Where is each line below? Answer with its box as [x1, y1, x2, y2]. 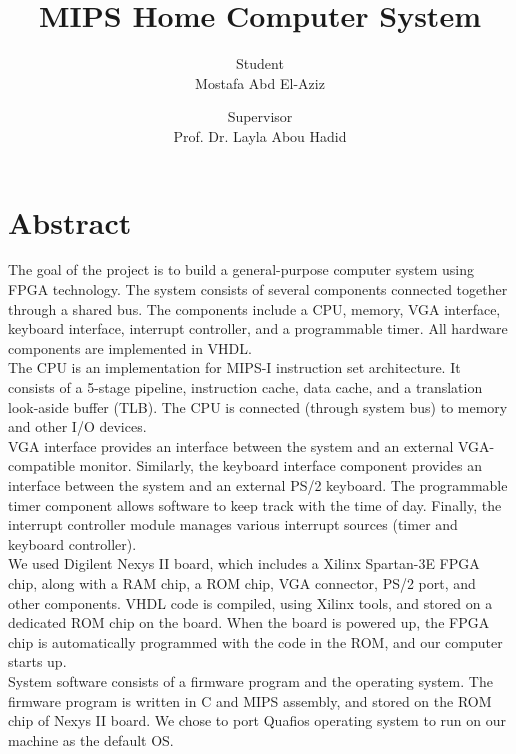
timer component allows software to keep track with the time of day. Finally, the [8, 494, 502, 515]
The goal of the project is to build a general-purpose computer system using [8, 259, 475, 280]
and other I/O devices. [8, 416, 147, 437]
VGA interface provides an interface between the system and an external [8, 435, 454, 456]
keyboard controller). [8, 533, 137, 554]
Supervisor [227, 106, 293, 127]
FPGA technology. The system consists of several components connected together [8, 279, 508, 300]
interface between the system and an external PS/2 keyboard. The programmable [8, 474, 508, 495]
